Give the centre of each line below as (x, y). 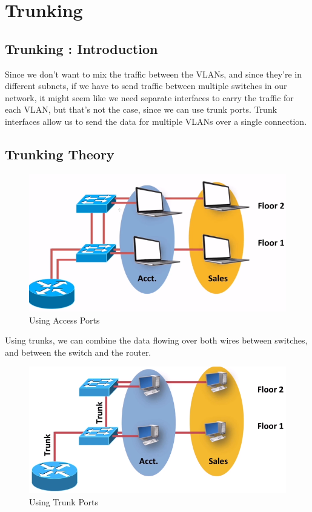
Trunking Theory (60, 154)
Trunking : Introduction (81, 48)
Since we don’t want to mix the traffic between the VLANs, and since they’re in (153, 74)
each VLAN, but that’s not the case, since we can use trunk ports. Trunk (141, 109)
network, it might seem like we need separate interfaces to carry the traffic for (149, 97)
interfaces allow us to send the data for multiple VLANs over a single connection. (156, 121)
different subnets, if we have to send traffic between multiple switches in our (146, 86)
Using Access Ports (65, 320)
